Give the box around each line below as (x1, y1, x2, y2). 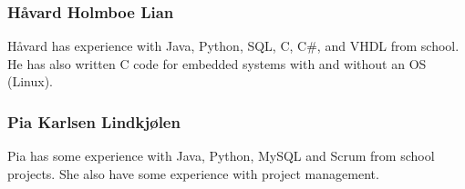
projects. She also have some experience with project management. (7, 164, 379, 183)
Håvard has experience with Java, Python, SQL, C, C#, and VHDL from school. (7, 36, 460, 55)
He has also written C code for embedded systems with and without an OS (7, 54, 427, 73)
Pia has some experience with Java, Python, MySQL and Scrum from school (7, 146, 435, 165)
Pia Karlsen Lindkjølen (7, 110, 181, 133)
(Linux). (7, 72, 53, 91)
